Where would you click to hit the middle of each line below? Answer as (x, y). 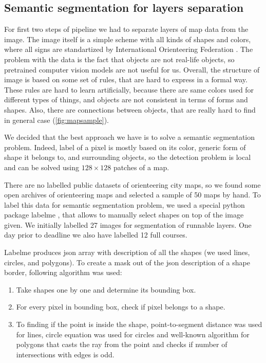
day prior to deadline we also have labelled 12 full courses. (96, 235)
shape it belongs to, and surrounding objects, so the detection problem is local (128, 157)
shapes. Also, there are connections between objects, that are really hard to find (130, 109)
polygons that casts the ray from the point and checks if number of (122, 344)
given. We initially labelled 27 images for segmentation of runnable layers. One (128, 224)
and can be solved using (42, 167)
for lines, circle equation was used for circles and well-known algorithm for (133, 334)
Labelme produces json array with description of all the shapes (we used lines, (127, 252)
